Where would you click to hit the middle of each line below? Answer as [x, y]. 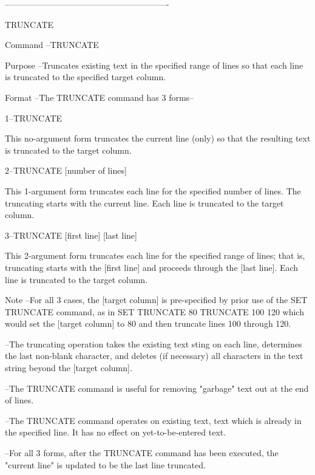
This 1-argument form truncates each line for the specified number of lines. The [153, 190]
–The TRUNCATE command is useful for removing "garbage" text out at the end [157, 388]
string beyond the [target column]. [69, 368]
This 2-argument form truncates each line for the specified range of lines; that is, [155, 255]
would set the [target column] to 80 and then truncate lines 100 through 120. [148, 323]
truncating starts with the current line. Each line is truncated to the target [144, 203]
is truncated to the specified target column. [86, 77]
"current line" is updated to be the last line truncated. [105, 464]
